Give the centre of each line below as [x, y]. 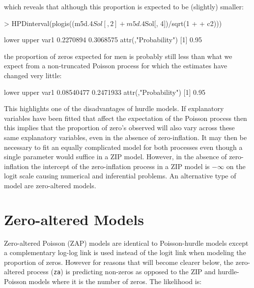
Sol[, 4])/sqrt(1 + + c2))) [183, 23]
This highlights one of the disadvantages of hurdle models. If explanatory [114, 108]
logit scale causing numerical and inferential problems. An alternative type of [120, 176]
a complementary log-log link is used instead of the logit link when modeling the [125, 252]
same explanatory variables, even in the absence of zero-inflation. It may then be [126, 137]
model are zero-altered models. [50, 185]
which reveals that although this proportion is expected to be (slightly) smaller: [124, 6]
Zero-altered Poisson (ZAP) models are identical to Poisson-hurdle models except [126, 243]
